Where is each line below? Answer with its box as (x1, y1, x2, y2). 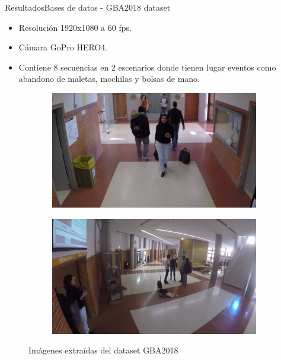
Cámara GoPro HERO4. (18, 41, 108, 53)
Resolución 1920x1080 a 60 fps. (18, 21, 132, 33)
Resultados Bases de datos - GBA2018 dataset (5, 1, 171, 13)
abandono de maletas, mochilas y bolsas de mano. (18, 72, 200, 85)
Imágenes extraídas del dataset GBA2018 (28, 344, 178, 356)
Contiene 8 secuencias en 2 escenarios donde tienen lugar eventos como (18, 60, 276, 73)
